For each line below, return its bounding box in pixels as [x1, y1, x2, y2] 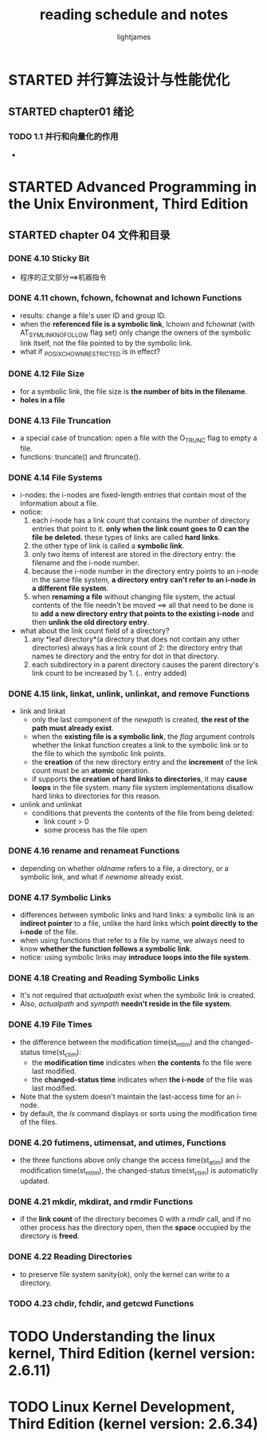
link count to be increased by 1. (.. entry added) [31, 669, 187, 678]
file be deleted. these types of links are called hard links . [31, 533, 221, 543]
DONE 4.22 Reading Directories [8, 1251, 133, 1262]
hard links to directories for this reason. [31, 791, 161, 801]
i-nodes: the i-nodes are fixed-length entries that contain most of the [19, 490, 247, 500]
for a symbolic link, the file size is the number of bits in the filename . [19, 386, 248, 396]
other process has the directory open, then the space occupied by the [19, 1222, 251, 1232]
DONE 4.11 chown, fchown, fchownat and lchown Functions [8, 292, 242, 304]
